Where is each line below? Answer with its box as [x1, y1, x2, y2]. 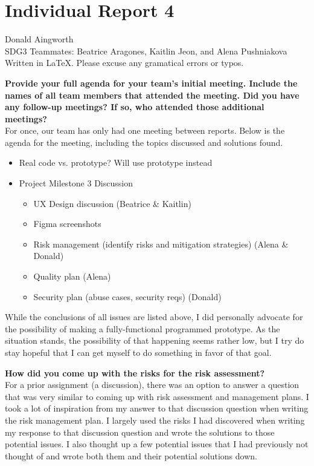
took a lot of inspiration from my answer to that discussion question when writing [5, 402, 309, 415]
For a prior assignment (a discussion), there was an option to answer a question [5, 378, 300, 391]
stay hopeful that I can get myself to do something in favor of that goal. [5, 346, 272, 358]
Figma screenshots [33, 217, 101, 230]
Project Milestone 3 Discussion [19, 177, 133, 189]
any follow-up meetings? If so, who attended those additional [5, 100, 264, 113]
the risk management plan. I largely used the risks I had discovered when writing [5, 413, 305, 426]
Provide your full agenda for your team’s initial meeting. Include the [5, 76, 298, 89]
